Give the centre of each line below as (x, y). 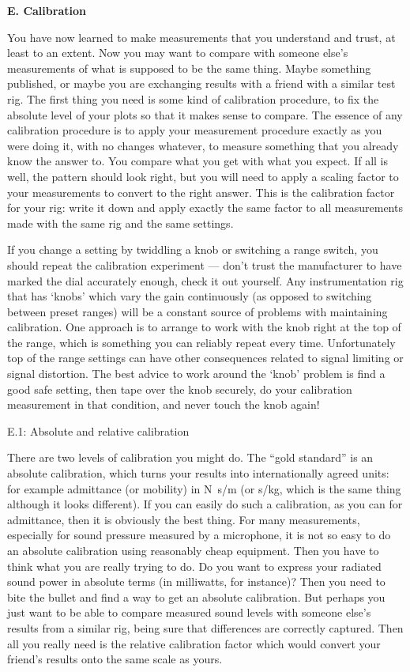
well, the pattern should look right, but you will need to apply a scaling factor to (203, 176)
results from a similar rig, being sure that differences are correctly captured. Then (205, 627)
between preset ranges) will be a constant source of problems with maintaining (197, 311)
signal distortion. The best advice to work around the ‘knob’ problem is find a (196, 374)
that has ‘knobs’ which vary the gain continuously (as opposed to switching (190, 296)
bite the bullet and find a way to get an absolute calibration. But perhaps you (196, 596)
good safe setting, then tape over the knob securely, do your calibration (180, 389)
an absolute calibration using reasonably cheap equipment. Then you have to (193, 550)
